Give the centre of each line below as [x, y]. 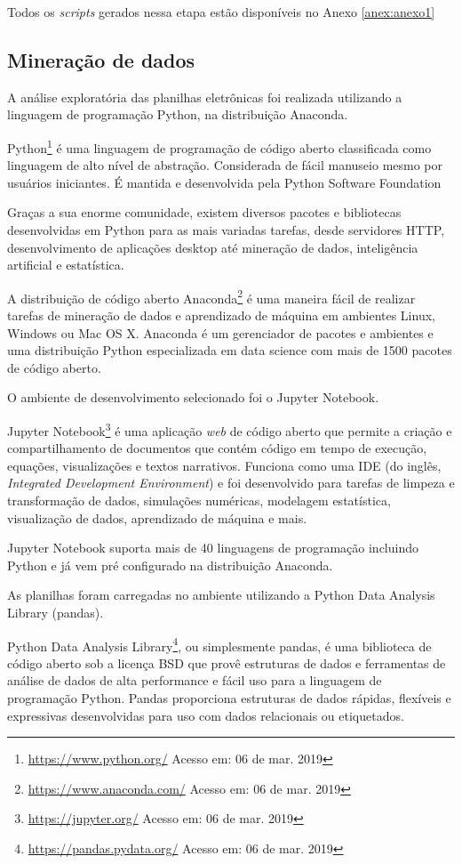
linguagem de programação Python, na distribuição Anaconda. [178, 114]
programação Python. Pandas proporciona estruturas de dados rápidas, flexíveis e [229, 698]
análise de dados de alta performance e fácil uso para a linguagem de [195, 680]
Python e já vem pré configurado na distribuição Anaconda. [170, 565]
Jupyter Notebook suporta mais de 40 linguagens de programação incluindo [213, 548]
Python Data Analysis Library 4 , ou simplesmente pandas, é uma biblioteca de [219, 644]
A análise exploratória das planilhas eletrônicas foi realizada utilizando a [205, 97]
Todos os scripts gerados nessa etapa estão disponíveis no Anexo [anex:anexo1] [221, 12]
